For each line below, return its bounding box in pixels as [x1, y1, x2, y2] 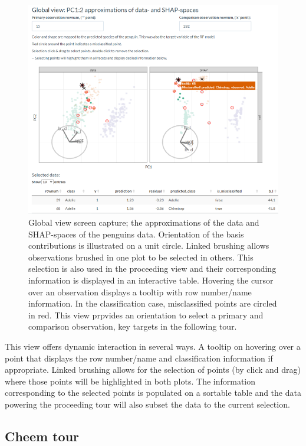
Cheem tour [5, 427, 79, 445]
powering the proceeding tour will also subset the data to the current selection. [5, 398, 290, 410]
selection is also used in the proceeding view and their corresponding [28, 262, 277, 275]
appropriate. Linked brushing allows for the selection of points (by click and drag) [5, 363, 301, 376]
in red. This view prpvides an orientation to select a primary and [28, 308, 264, 321]
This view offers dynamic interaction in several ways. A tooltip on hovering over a [5, 340, 301, 352]
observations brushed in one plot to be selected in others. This [28, 250, 254, 263]
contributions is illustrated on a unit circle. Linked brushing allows [28, 239, 269, 252]
